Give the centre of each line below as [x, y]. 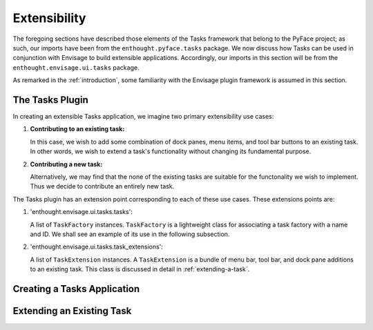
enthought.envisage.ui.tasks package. [76, 67]
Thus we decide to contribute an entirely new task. [102, 186]
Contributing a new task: [66, 164]
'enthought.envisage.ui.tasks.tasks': [81, 212]
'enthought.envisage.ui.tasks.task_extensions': [97, 247]
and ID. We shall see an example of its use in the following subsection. [130, 234]
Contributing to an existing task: [77, 129]
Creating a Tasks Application [76, 289]
